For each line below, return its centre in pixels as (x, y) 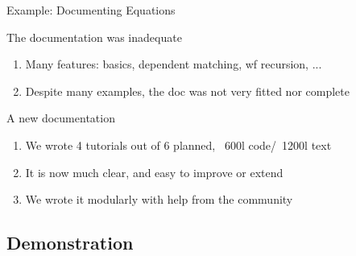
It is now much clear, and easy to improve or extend (154, 172)
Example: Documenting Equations (91, 10)
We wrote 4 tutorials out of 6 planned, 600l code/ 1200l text (178, 145)
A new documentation (61, 118)
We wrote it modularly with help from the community (159, 199)
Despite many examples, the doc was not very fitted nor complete (187, 91)
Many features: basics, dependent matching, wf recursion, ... (174, 64)
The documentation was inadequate (94, 37)
